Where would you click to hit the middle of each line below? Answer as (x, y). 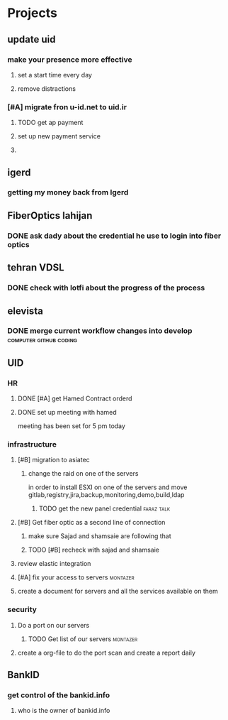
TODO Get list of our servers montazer (83, 639)
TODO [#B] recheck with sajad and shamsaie (94, 550)
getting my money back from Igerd (68, 192)
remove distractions (47, 88)
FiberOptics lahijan (50, 216)
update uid (32, 39)
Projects (33, 13)
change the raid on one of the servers (83, 474)
